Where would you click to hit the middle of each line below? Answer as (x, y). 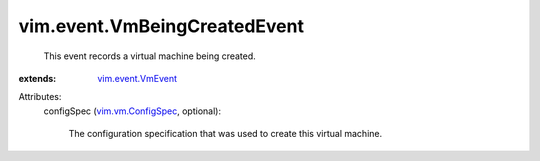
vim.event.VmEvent (137, 78)
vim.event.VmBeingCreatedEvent (161, 26)
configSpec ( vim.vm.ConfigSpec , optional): (132, 111)
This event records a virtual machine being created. (150, 56)
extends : (37, 78)
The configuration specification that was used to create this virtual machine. (225, 134)
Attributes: (40, 97)
